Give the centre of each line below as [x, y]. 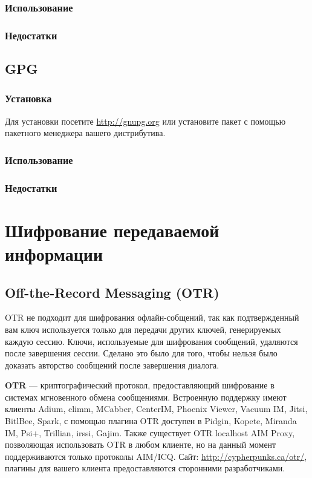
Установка [28, 98]
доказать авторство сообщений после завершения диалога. [112, 365]
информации [54, 253]
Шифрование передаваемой [112, 230]
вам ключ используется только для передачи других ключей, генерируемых [143, 329]
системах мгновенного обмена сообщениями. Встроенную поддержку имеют [146, 397]
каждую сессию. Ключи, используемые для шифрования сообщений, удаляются [151, 341]
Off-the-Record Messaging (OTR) [112, 292]
